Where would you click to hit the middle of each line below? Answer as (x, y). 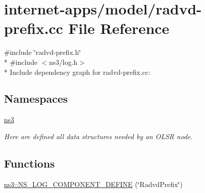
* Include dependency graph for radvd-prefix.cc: (77, 72)
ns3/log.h (63, 62)
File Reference (119, 28)
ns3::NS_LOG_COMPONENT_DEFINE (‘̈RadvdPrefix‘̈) (93, 184)
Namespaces (36, 98)
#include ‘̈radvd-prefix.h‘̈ (43, 52)
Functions (29, 163)
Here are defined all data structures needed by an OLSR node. (99, 136)
